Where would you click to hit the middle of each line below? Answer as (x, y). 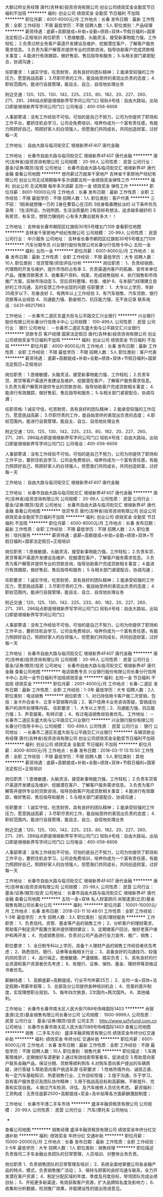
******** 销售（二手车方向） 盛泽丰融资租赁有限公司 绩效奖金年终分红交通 (80, 1033)
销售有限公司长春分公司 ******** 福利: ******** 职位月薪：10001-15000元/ (81, 905)
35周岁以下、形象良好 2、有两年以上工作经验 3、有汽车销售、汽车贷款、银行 (82, 293)
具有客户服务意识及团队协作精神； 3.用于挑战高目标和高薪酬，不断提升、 (78, 1081)
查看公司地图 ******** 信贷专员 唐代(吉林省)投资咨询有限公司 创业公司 (85, 511)
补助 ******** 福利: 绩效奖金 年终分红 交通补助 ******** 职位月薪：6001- (79, 1039)
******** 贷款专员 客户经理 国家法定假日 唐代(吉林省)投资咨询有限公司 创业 (81, 334)
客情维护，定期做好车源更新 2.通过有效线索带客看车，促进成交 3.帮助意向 (78, 1057)
